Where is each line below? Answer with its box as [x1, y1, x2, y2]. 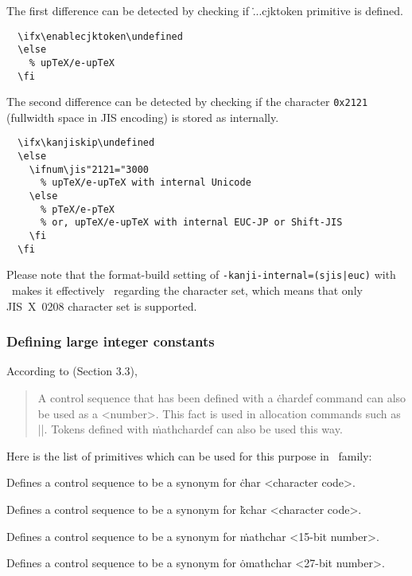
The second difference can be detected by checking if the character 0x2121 [6, 93, 368, 110]
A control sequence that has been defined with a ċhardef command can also [37, 390, 406, 406]
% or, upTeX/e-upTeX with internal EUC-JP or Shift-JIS [40, 217, 343, 229]
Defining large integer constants [6, 331, 215, 351]
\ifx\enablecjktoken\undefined [17, 30, 183, 42]
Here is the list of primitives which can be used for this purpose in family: [6, 447, 372, 464]
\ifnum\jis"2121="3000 [29, 163, 149, 175]
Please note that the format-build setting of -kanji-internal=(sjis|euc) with [6, 266, 396, 283]
